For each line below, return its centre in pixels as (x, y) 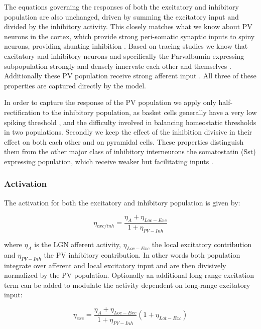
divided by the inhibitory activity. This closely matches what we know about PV (128, 26)
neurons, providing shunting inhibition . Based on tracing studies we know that (126, 46)
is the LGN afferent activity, (78, 244)
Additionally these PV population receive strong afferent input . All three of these (130, 76)
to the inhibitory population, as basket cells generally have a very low (150, 112)
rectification (22, 112)
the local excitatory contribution (202, 244)
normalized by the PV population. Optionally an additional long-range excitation (129, 275)
